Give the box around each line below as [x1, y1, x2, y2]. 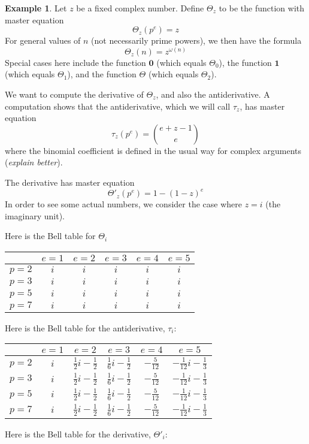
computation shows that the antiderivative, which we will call [5, 99, 231, 112]
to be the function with [219, 2, 305, 14]
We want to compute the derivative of [5, 87, 144, 100]
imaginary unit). [5, 209, 65, 222]
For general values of [5, 34, 81, 47]
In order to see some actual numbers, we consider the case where [5, 198, 242, 210]
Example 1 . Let [5, 2, 67, 14]
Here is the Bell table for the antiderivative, [5, 321, 165, 334]
